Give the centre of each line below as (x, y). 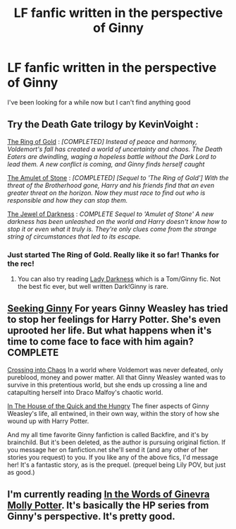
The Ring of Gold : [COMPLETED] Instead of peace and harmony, (103, 141)
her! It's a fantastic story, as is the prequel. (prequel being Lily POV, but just (117, 465)
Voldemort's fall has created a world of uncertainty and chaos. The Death (115, 149)
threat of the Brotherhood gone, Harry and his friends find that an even (111, 185)
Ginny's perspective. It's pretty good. (92, 517)
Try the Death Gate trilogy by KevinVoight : (103, 125)
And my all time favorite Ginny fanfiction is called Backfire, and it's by (108, 434)
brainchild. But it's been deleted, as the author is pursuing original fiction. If (117, 442)
